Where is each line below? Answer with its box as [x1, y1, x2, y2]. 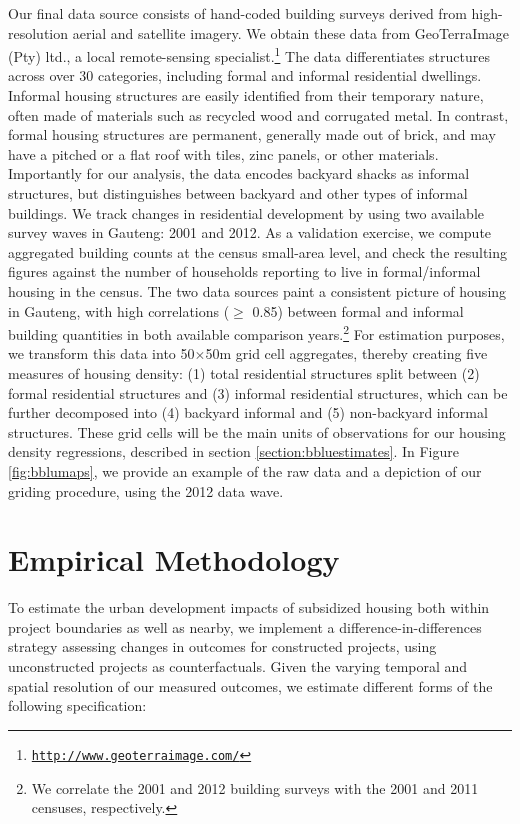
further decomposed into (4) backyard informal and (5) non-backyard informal [8, 402, 488, 423]
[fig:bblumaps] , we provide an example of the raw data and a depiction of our [8, 460, 482, 481]
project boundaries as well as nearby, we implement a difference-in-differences [8, 616, 482, 637]
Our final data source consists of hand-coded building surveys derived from [8, 3, 467, 23]
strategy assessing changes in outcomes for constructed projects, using [8, 636, 437, 657]
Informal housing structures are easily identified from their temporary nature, [8, 85, 484, 106]
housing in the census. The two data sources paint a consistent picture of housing [8, 280, 507, 301]
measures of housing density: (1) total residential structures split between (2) [8, 363, 480, 383]
